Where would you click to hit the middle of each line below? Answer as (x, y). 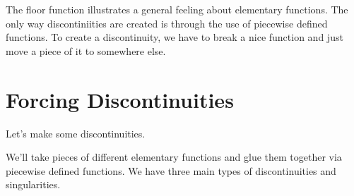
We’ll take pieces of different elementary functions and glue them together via (174, 157)
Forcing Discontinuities (120, 99)
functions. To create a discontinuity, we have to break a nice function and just (175, 37)
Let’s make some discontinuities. (76, 133)
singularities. (33, 184)
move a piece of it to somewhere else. (86, 50)
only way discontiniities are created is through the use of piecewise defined (167, 23)
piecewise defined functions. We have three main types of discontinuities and (171, 170)
